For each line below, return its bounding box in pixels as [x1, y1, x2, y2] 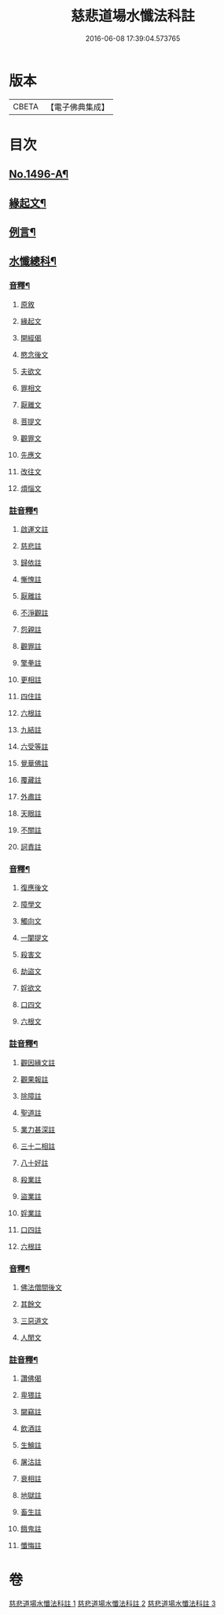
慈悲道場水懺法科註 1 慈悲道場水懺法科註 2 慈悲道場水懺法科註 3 [9, 1598, 216, 1609]
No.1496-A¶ [9, 168, 69, 181]
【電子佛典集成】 [46, 101, 109, 112]
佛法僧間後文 [20, 1282, 62, 1292]
